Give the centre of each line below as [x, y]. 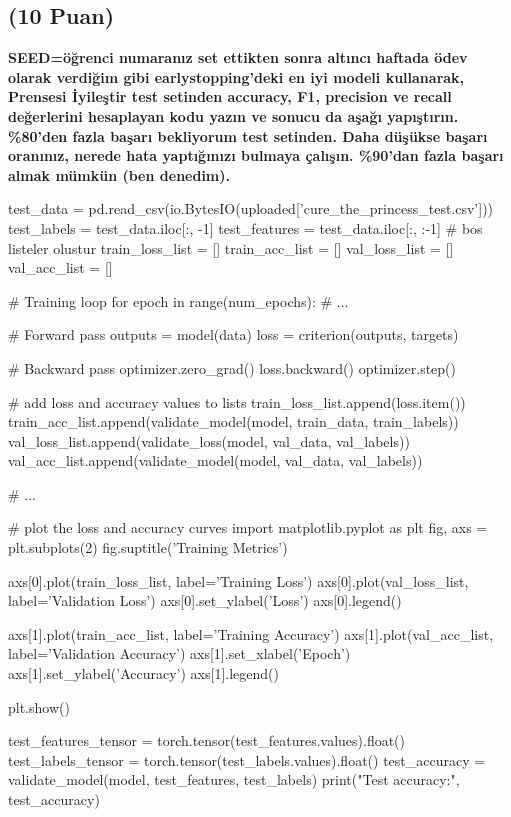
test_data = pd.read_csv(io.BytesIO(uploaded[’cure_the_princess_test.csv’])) [251, 208]
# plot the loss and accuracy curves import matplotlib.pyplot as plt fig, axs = [248, 527]
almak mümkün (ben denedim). [119, 174]
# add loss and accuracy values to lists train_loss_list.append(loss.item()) [237, 401]
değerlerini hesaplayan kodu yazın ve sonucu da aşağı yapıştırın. [233, 115]
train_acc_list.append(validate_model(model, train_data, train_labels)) [233, 421]
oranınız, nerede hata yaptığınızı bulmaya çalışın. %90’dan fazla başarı [256, 155]
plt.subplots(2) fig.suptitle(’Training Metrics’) [148, 547]
